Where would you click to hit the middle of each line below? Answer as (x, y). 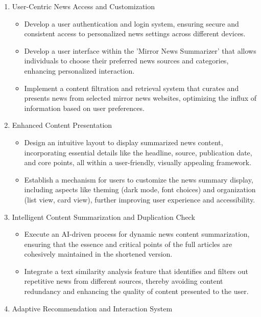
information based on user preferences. (84, 108)
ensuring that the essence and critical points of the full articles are (128, 244)
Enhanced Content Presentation (62, 125)
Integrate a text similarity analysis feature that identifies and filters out (136, 271)
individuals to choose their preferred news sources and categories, (126, 61)
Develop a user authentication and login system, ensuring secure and (132, 23)
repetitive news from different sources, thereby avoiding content (124, 281)
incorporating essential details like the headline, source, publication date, (138, 152)
